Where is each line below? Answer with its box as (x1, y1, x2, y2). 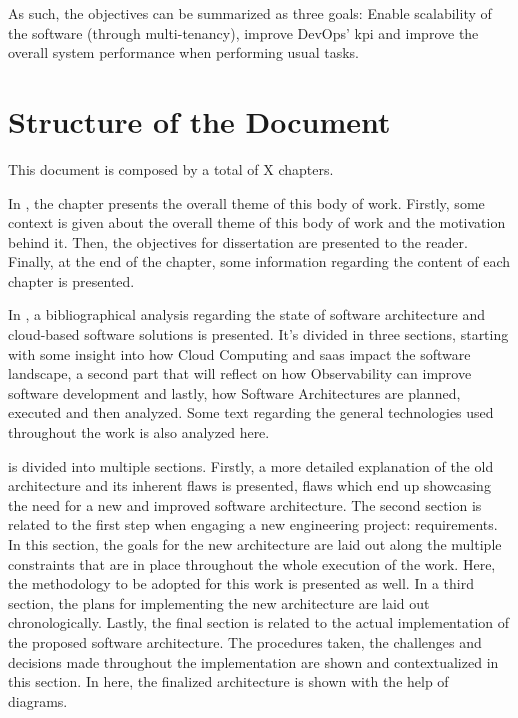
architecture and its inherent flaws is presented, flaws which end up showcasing (8, 475, 491, 496)
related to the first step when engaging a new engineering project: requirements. (8, 514, 498, 535)
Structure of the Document (8, 100, 391, 141)
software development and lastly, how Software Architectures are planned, (8, 382, 461, 403)
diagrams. (8, 690, 68, 711)
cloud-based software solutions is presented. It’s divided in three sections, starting (8, 324, 509, 345)
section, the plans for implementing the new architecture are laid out (8, 592, 430, 613)
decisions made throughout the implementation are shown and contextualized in (8, 651, 499, 672)
